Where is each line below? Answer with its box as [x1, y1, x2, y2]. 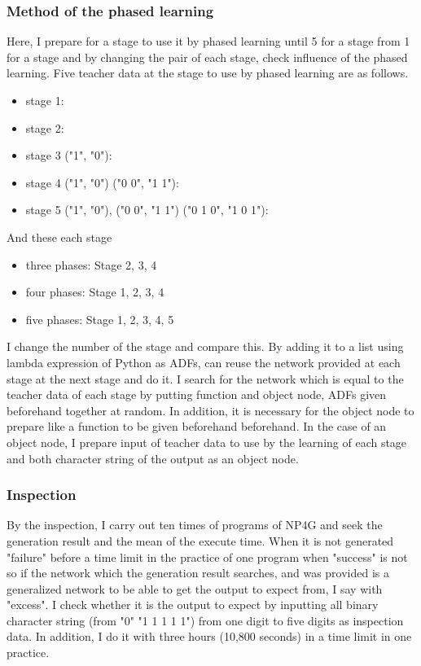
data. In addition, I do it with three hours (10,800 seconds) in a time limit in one [7, 628, 412, 645]
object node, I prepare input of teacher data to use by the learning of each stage [7, 433, 407, 450]
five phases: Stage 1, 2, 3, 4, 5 [25, 310, 174, 327]
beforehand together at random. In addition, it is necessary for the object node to [7, 401, 414, 418]
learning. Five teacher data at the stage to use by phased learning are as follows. [7, 64, 409, 81]
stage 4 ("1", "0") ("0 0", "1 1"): [25, 173, 179, 191]
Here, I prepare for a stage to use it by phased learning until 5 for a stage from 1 [7, 33, 410, 50]
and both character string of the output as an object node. [7, 449, 299, 467]
